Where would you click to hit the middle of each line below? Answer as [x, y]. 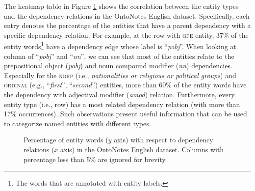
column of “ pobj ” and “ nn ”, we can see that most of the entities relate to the [119, 56]
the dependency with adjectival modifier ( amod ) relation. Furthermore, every [119, 94]
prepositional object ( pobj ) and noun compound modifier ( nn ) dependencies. [118, 66]
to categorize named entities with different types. [77, 123]
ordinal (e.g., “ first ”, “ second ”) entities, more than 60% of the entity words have [125, 85]
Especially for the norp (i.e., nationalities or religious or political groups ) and [120, 75]
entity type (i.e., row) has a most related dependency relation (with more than [122, 104]
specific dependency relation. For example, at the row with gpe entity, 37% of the [126, 35]
